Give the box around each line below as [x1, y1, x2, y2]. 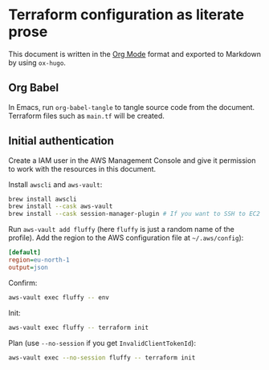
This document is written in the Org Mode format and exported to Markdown [8, 49, 261, 59]
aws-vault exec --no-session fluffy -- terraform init [8, 353, 196, 362]
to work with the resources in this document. [8, 164, 157, 173]
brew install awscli [8, 195, 78, 203]
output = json [8, 263, 48, 271]
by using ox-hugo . [8, 58, 67, 67]
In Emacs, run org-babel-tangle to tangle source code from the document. [8, 102, 255, 112]
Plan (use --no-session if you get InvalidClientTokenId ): [8, 338, 197, 348]
